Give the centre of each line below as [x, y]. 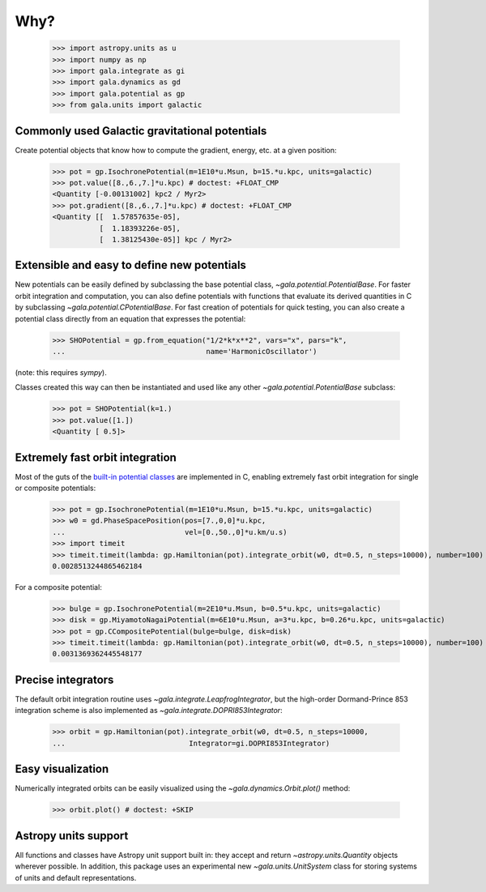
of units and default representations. [76, 877]
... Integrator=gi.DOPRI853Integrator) [191, 743]
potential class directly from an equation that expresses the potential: [130, 318]
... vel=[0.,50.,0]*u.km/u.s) [170, 532]
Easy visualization [62, 769]
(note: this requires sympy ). [61, 372]
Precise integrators [64, 679]
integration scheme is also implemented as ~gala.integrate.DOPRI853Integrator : [149, 711]
